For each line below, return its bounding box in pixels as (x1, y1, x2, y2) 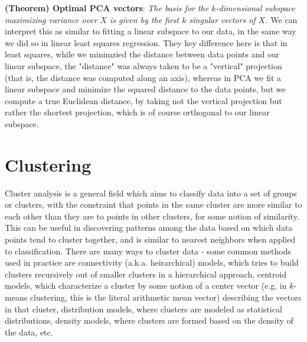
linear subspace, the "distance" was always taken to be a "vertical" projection (5, 59, 282, 72)
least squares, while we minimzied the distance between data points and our (5, 48, 280, 60)
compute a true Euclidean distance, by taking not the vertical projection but (5, 94, 282, 107)
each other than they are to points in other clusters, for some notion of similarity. (5, 209, 299, 222)
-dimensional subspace (215, 2, 295, 14)
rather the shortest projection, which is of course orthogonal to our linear (5, 106, 270, 118)
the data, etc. (5, 325, 53, 338)
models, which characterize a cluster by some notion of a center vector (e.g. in (5, 279, 287, 292)
